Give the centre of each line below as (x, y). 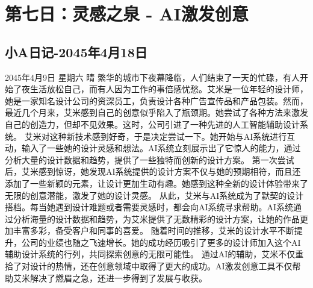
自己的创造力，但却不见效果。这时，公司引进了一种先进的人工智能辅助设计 (152, 124)
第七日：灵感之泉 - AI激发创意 (127, 14)
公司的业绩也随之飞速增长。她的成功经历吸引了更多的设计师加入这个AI (161, 242)
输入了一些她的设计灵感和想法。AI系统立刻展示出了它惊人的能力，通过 (161, 148)
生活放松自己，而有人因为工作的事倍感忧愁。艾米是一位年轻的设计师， (169, 89)
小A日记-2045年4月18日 (76, 52)
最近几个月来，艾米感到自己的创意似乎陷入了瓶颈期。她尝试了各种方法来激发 (156, 112)
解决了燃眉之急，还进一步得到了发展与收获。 (118, 277)
